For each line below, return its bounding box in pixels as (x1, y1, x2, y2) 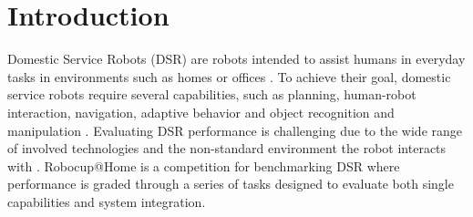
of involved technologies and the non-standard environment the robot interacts (7, 139, 447, 158)
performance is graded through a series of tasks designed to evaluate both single (7, 174, 454, 193)
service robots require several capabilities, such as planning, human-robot (7, 85, 416, 104)
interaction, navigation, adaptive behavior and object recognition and (7, 102, 395, 121)
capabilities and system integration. (7, 191, 206, 211)
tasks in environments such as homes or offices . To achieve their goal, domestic (7, 67, 451, 86)
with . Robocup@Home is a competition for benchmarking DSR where (7, 156, 400, 175)
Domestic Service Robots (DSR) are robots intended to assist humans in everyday (7, 49, 466, 68)
